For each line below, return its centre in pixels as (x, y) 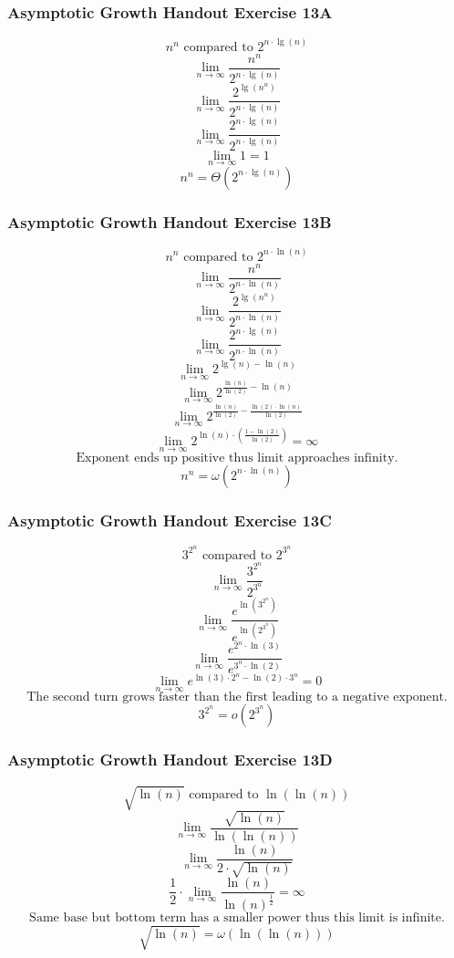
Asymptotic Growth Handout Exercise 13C (170, 520)
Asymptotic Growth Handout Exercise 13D (170, 760)
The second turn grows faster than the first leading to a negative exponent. (237, 698)
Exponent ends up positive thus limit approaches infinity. (237, 458)
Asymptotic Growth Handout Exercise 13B (170, 221)
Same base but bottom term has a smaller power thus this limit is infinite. (237, 918)
